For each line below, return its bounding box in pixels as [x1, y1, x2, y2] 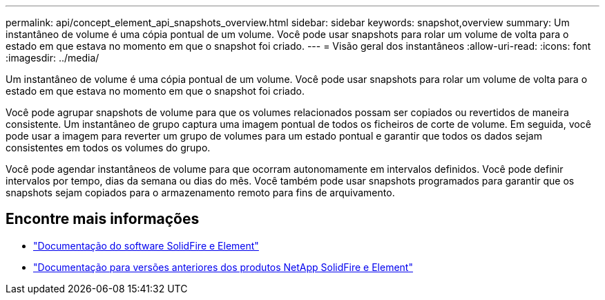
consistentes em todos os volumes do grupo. [6, 142, 211, 153]
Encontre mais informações [6, 210, 200, 228]
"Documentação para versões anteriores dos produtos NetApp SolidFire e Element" [33, 261, 413, 273]
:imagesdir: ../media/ [6, 52, 99, 64]
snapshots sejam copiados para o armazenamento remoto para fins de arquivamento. [6, 187, 395, 198]
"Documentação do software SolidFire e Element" [33, 239, 259, 252]
